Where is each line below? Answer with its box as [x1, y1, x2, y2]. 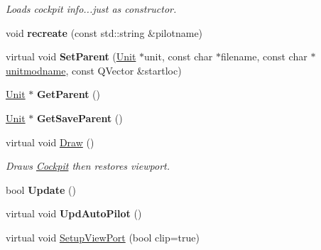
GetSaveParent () [36, 110, 123, 125]
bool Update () [6, 182, 76, 197]
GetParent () [36, 87, 100, 102]
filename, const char [220, 49, 308, 64]
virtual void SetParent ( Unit [6, 49, 136, 64]
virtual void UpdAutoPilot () [6, 206, 142, 221]
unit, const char [144, 49, 213, 64]
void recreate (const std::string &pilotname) [6, 25, 203, 40]
